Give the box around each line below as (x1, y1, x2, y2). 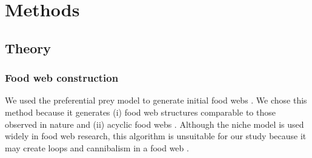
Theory (5, 38, 51, 57)
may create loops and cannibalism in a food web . (5, 141, 189, 154)
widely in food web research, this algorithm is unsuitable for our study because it (5, 130, 307, 142)
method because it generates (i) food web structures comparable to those (5, 105, 276, 118)
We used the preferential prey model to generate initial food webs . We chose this (5, 94, 307, 107)
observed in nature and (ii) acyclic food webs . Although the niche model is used (5, 117, 304, 130)
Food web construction (5, 70, 119, 85)
